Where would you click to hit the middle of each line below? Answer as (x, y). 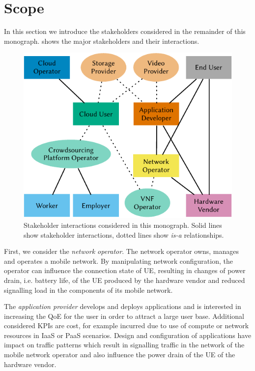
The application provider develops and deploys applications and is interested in (123, 306)
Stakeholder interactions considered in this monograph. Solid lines (123, 225)
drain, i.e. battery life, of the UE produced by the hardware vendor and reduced (125, 280)
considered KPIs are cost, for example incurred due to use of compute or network (127, 325)
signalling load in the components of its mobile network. (88, 290)
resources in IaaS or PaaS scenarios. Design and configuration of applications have (128, 335)
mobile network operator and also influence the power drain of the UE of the (120, 355)
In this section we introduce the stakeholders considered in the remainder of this (125, 31)
